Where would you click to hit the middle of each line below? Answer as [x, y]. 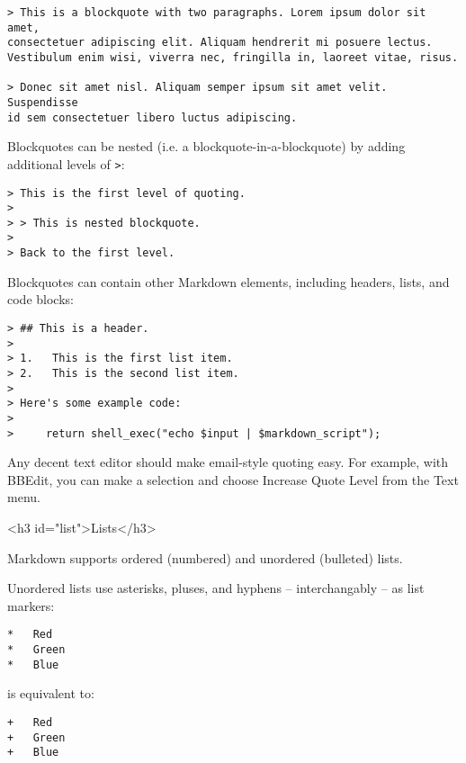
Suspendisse [43, 102]
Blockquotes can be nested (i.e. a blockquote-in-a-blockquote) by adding [206, 146]
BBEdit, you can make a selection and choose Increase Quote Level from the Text [233, 479]
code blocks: [40, 299]
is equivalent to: [51, 693]
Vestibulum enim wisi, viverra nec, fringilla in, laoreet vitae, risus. [233, 57]
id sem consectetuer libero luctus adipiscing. [152, 117]
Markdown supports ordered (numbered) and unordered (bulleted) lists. [205, 557]
